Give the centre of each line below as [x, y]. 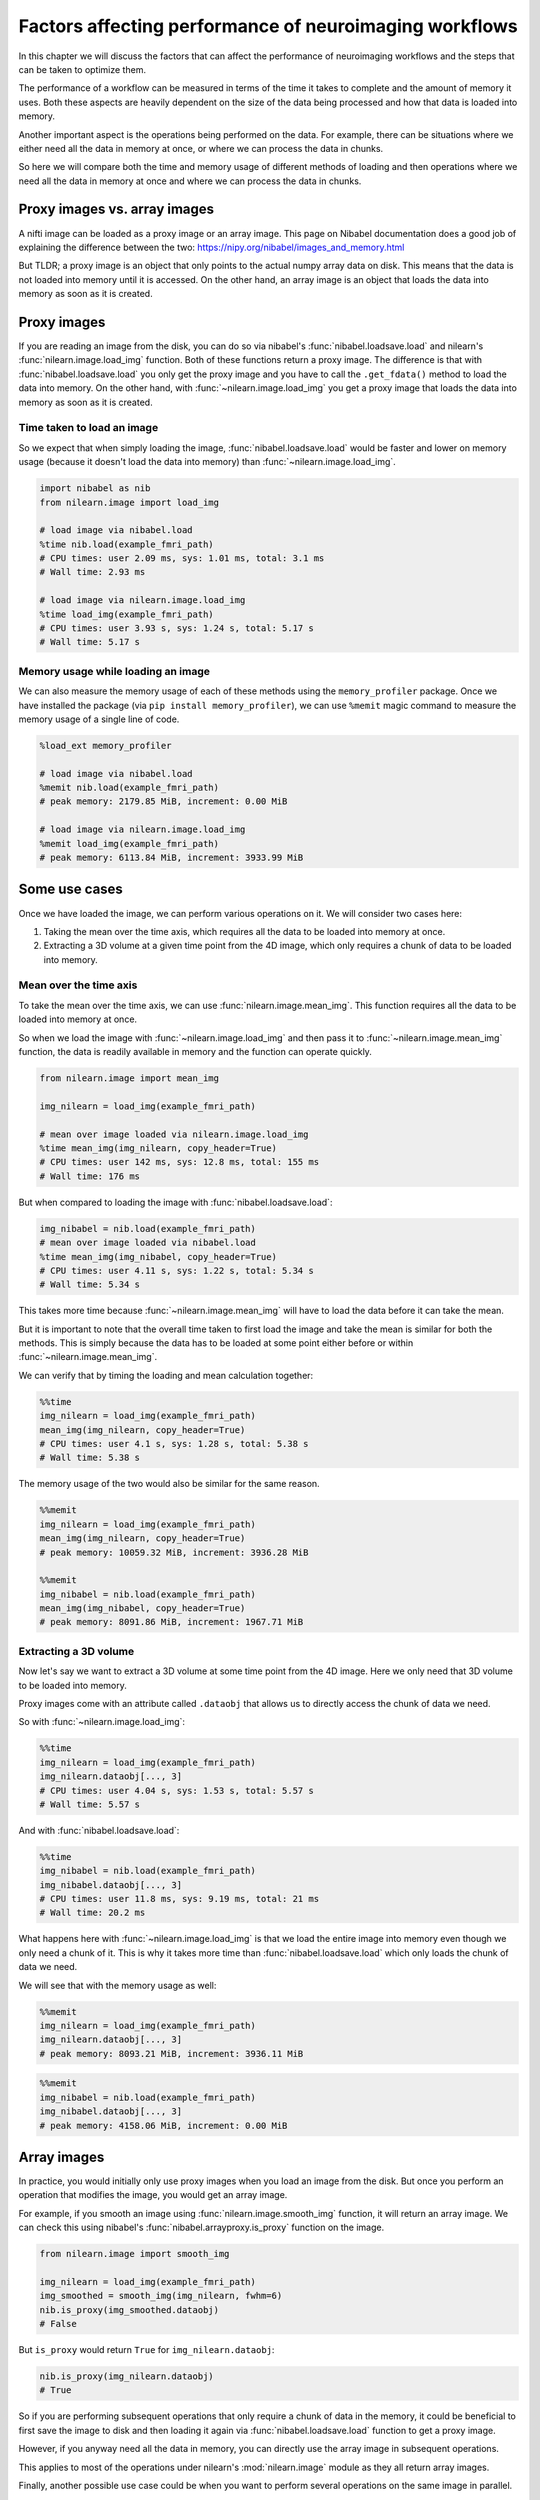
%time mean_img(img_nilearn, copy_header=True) [158, 1148]
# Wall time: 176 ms [89, 1176]
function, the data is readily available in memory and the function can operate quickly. [195, 1052]
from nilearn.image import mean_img [129, 1078]
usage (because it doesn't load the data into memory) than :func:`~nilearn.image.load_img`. [207, 462]
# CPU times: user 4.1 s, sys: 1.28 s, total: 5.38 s [174, 1443]
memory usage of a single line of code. [99, 719]
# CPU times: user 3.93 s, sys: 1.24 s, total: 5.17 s [176, 628]
